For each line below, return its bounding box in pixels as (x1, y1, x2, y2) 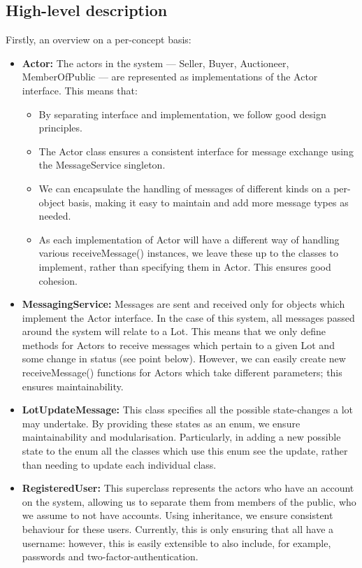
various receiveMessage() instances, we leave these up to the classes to (38, 246, 339, 260)
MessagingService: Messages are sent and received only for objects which (22, 297, 345, 311)
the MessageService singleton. (38, 157, 166, 172)
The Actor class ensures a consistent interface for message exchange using (38, 143, 354, 158)
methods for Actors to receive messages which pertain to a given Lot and (22, 337, 335, 352)
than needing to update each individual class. (22, 457, 217, 471)
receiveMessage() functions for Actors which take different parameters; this (22, 365, 342, 380)
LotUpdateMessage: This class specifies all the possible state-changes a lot (22, 402, 354, 417)
